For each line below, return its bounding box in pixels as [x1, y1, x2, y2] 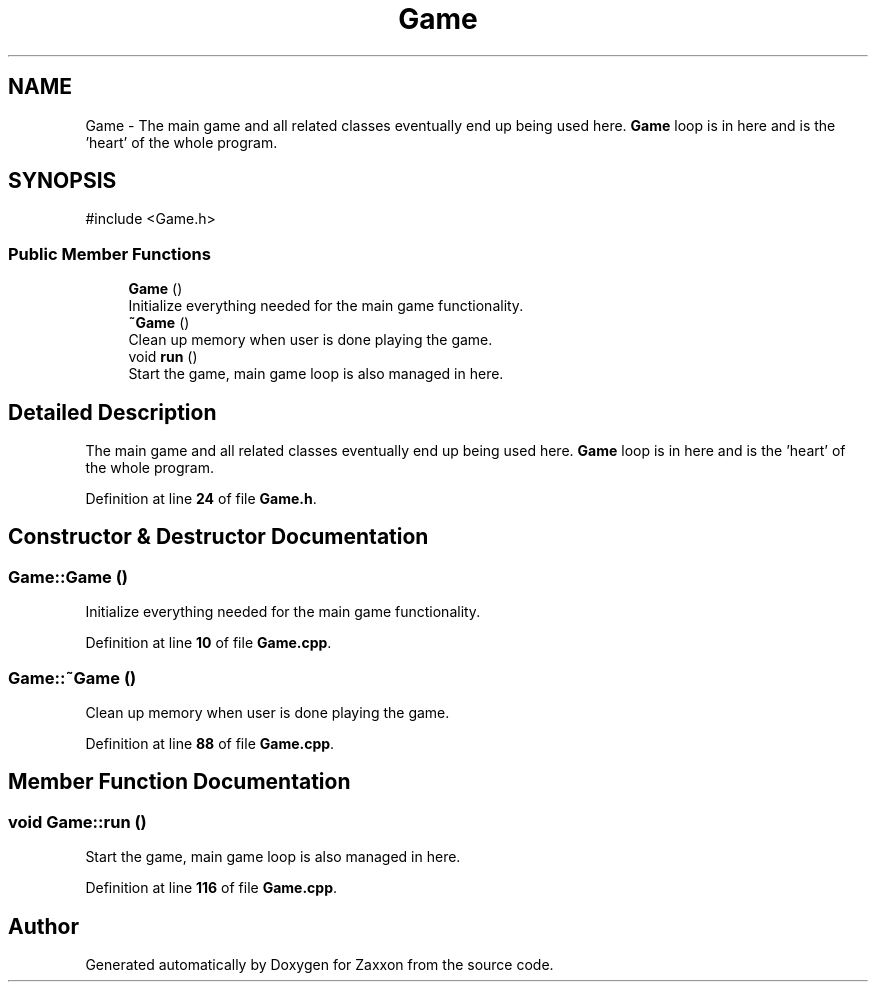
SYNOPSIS [8, 168, 117, 194]
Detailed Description [8, 399, 217, 425]
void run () [128, 348, 198, 366]
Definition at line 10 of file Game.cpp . [85, 634, 332, 652]
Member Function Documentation [8, 769, 351, 795]
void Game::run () [8, 811, 147, 832]
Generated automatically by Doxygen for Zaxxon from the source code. [85, 956, 554, 974]
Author [8, 913, 79, 939]
